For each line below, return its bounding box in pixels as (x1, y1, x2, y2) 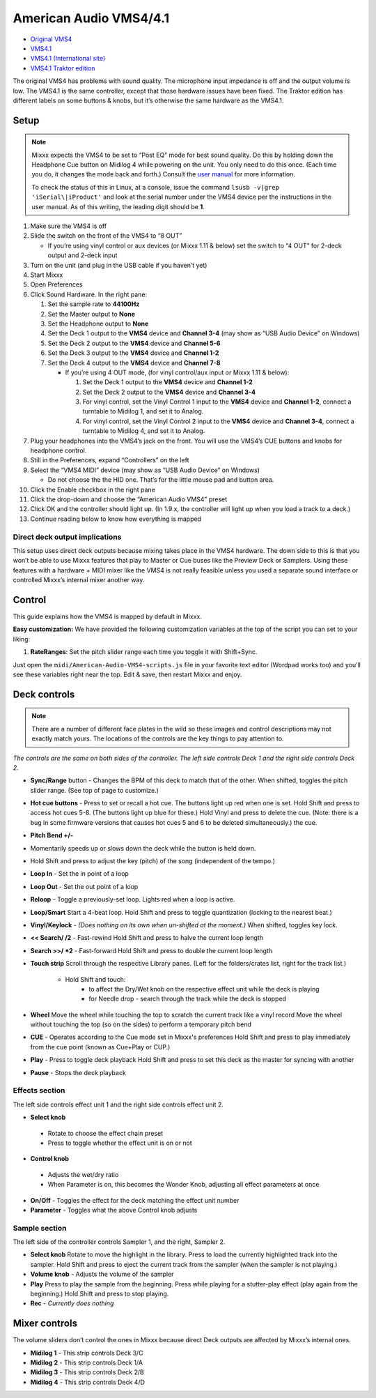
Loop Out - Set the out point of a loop (30, 882, 139, 890)
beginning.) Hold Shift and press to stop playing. (30, 1290, 169, 1298)
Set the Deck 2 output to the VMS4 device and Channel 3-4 (82, 388, 256, 396)
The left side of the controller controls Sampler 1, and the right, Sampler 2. (13, 1238, 226, 1246)
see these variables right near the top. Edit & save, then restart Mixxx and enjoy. (13, 670, 242, 678)
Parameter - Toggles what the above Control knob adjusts (30, 1206, 198, 1214)
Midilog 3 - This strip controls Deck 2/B (30, 1368, 144, 1376)
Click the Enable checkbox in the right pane (30, 485, 156, 494)
